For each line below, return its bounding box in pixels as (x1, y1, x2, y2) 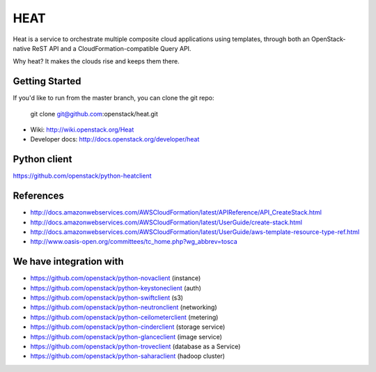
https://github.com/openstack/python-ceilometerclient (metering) (30, 313, 219, 321)
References (13, 190, 64, 202)
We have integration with (13, 256, 124, 268)
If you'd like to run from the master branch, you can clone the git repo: (13, 94, 214, 102)
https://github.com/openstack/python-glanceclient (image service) (30, 332, 223, 341)
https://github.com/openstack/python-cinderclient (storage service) (30, 323, 226, 331)
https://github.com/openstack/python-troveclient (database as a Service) (30, 342, 241, 351)
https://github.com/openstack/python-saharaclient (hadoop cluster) (30, 352, 226, 360)
